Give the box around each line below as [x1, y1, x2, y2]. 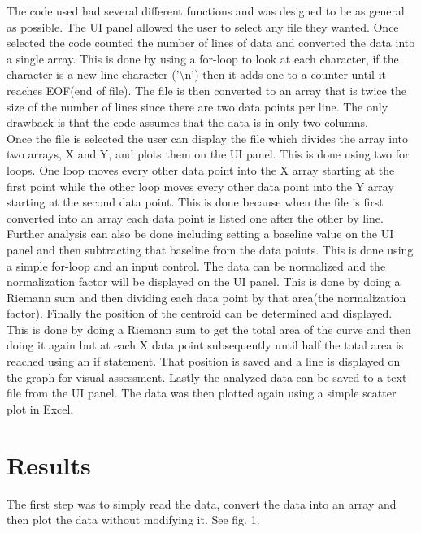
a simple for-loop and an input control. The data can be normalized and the [7, 257, 386, 274]
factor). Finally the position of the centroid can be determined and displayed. [7, 305, 393, 322]
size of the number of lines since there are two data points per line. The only [7, 97, 388, 115]
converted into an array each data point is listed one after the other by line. [7, 209, 384, 226]
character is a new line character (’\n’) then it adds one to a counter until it [7, 66, 386, 83]
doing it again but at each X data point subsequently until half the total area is [7, 336, 404, 353]
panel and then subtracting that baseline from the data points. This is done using [7, 240, 414, 258]
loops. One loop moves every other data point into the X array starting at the [7, 161, 395, 178]
